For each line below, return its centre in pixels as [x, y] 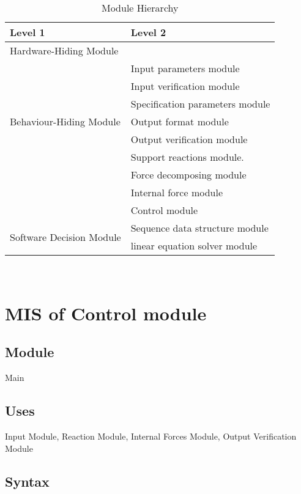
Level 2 [148, 32]
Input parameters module [185, 68]
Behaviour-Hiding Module [65, 121]
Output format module [180, 121]
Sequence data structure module [199, 228]
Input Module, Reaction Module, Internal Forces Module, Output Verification [151, 436]
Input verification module [185, 86]
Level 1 [28, 32]
